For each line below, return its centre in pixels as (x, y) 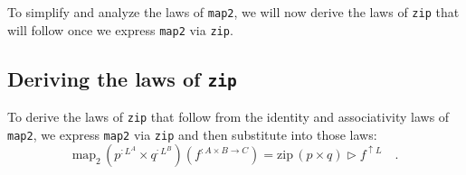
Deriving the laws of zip (122, 78)
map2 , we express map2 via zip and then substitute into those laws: (192, 134)
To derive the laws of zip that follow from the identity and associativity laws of (228, 117)
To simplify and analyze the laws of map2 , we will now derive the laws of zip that (233, 12)
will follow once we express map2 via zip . (120, 29)
